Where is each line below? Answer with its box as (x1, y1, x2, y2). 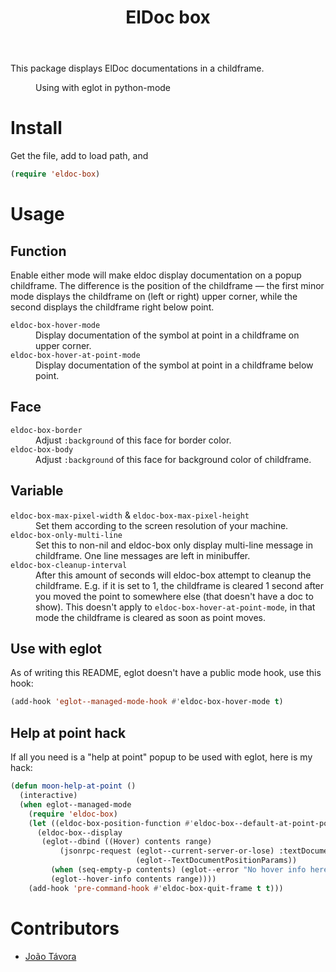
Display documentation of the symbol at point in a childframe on (35, 329, 300, 341)
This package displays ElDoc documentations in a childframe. (10, 62, 265, 75)
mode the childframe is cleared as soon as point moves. (35, 611, 267, 623)
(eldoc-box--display (36, 827, 123, 838)
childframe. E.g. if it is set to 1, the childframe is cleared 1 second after (35, 579, 325, 591)
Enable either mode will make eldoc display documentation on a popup (10, 269, 302, 281)
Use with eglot (10, 641, 102, 658)
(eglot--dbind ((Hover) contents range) (41, 837, 213, 847)
